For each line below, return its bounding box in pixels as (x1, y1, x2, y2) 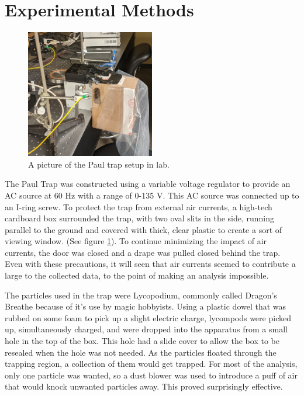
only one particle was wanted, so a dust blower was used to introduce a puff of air (5, 369, 298, 381)
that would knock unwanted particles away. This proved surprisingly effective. (5, 380, 283, 392)
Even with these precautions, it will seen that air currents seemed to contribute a (5, 258, 296, 270)
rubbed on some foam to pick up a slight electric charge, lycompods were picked (5, 311, 291, 324)
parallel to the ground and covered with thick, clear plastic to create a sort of (5, 223, 282, 235)
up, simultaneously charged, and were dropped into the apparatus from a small (5, 323, 288, 335)
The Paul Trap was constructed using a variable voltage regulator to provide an (5, 178, 291, 190)
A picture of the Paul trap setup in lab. (28, 158, 170, 170)
